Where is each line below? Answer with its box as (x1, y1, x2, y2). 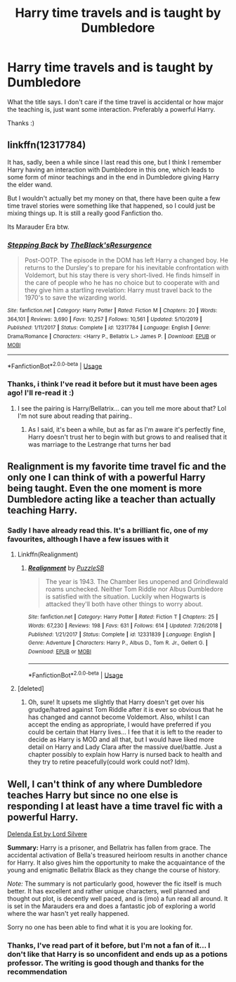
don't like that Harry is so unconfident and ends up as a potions (7, 949, 228, 959)
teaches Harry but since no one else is (7, 789, 178, 801)
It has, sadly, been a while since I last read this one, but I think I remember (7, 158, 221, 166)
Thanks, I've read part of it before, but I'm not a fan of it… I (7, 940, 211, 950)
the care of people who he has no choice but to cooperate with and (24, 279, 220, 287)
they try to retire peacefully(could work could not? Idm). (27, 758, 190, 766)
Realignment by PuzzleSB (27, 564, 105, 573)
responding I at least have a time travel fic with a (7, 800, 223, 812)
